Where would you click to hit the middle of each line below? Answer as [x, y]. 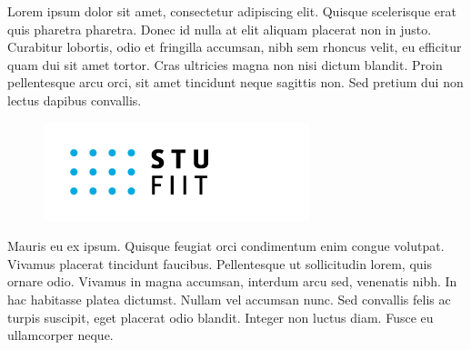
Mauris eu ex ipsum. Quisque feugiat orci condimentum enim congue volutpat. [226, 246]
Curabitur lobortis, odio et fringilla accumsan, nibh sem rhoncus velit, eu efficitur [235, 47]
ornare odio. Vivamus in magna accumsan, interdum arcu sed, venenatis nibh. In [232, 281]
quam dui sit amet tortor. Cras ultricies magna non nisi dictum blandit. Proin [225, 64]
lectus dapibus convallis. [75, 100]
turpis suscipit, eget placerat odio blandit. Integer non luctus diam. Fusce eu [220, 317]
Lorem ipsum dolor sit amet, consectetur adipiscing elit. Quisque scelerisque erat [232, 11]
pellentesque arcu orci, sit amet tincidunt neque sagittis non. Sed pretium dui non [235, 82]
